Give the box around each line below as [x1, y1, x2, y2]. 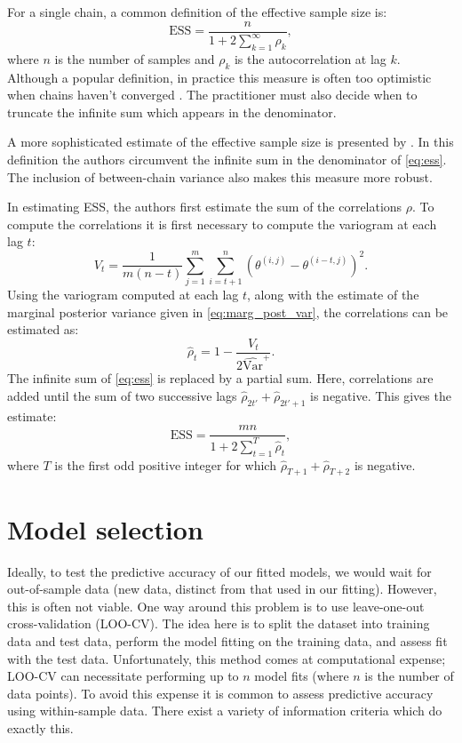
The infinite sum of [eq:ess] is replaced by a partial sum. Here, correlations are [7, 369, 434, 387]
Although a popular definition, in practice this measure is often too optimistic [7, 68, 432, 86]
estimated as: [7, 320, 79, 339]
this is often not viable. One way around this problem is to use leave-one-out [7, 596, 425, 615]
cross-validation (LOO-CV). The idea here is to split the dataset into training [7, 614, 430, 633]
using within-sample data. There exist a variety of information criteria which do [7, 701, 442, 720]
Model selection [7, 510, 203, 547]
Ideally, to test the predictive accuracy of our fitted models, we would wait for [7, 562, 432, 580]
